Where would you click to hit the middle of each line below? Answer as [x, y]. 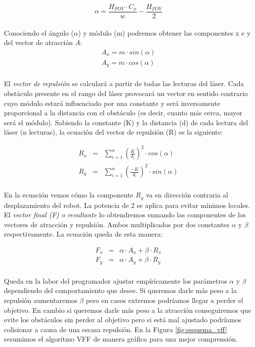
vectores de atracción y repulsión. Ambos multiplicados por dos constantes [117, 224]
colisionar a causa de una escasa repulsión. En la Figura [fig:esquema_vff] [116, 329]
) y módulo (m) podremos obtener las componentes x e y [164, 32]
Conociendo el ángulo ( [39, 32]
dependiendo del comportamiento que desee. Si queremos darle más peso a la [120, 290]
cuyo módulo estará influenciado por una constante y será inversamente [112, 103]
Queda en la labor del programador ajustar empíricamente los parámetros [116, 280]
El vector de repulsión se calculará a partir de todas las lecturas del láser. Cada [124, 83]
